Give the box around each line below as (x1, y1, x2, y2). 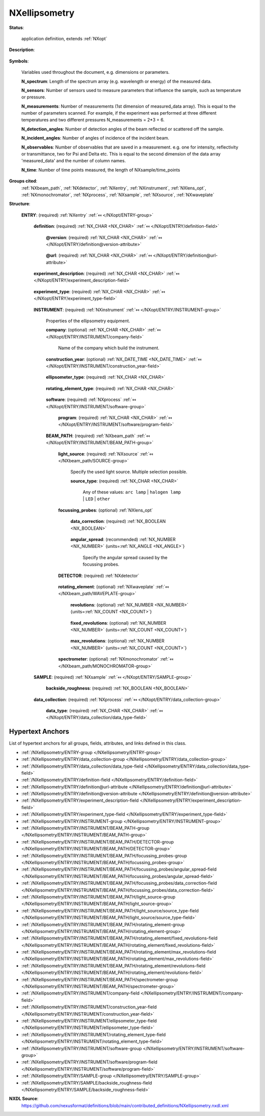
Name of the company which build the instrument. (58, 345, 159, 351)
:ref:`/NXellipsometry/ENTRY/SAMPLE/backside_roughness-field (21, 1080, 152, 1086)
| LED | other (82, 496, 110, 502)
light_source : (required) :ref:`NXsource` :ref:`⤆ (58, 451, 153, 457)
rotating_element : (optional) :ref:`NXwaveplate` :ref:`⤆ (58, 583, 169, 590)
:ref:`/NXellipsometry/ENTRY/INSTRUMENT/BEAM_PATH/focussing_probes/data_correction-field (21, 880, 217, 886)
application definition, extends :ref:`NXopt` (21, 35, 107, 41)
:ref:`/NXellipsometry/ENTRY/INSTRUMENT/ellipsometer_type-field (21, 1018, 157, 1024)
